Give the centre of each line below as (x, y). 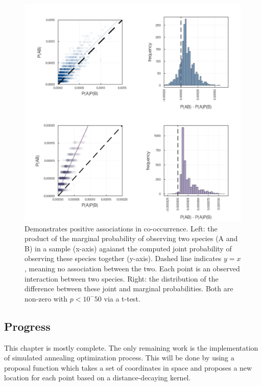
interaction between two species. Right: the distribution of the (122, 278)
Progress (27, 326)
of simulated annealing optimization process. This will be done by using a (119, 358)
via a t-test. (122, 298)
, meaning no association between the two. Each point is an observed (132, 268)
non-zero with (46, 298)
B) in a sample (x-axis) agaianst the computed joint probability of (128, 248)
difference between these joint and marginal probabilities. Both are (129, 288)
